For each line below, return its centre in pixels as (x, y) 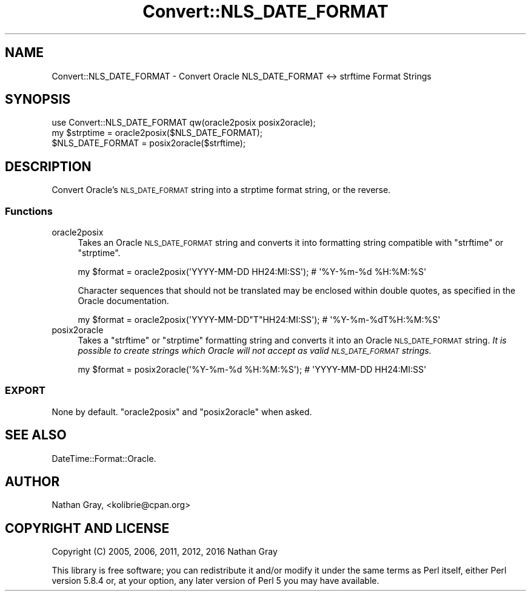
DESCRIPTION (48, 166)
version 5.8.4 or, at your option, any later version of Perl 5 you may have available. (215, 581)
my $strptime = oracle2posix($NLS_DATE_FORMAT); (157, 133)
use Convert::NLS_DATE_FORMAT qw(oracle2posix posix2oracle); (184, 123)
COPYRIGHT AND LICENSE (87, 528)
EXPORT (25, 391)
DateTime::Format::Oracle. (104, 458)
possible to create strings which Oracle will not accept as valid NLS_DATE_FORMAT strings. (255, 351)
